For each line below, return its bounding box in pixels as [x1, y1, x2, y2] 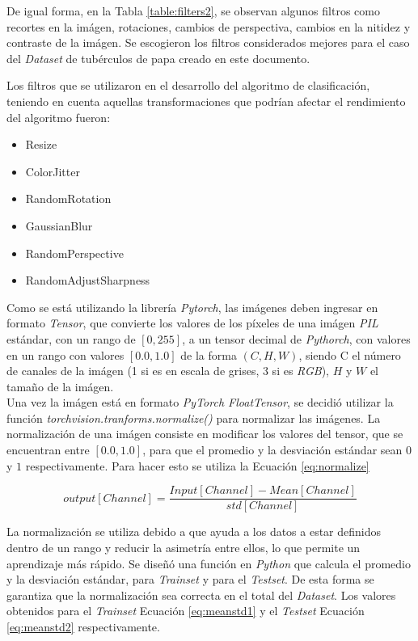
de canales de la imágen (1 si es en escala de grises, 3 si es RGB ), [6, 362, 329, 379]
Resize [25, 136, 57, 153]
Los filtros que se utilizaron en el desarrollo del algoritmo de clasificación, [6, 77, 370, 94]
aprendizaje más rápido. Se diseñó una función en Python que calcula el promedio [6, 555, 411, 571]
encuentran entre [6, 441, 90, 458]
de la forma [180, 346, 237, 363]
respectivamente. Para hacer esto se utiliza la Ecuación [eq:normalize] [25, 457, 369, 474]
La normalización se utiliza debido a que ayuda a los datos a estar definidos [6, 523, 382, 540]
